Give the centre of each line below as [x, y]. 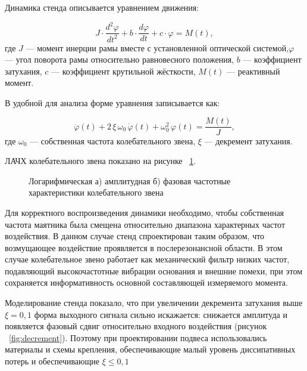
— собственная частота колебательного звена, [113, 140]
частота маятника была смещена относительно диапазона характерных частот [145, 224]
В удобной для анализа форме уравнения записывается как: [112, 102]
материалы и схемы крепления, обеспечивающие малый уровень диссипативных [150, 349]
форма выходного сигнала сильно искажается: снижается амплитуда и [161, 314]
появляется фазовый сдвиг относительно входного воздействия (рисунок [136, 326]
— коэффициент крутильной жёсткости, [123, 71]
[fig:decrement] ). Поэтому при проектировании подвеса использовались [138, 337]
